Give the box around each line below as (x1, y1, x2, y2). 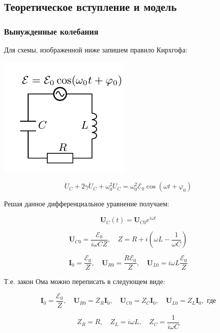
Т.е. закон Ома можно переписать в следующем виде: (4, 276, 165, 286)
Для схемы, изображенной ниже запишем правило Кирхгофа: (4, 45, 187, 54)
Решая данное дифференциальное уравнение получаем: (4, 198, 170, 209)
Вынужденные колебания (4, 25, 99, 37)
